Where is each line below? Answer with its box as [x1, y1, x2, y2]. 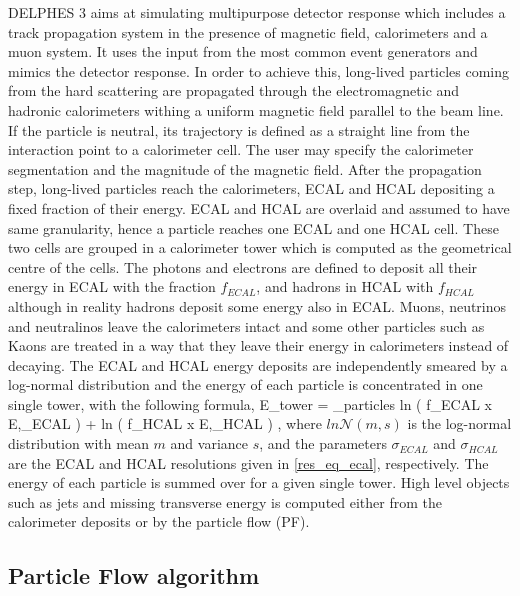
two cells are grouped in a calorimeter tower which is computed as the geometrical [8, 237, 512, 258]
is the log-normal [407, 413, 512, 434]
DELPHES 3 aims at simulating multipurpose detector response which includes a [8, 2, 506, 22]
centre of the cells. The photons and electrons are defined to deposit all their [8, 256, 478, 277]
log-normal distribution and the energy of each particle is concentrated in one [8, 374, 483, 395]
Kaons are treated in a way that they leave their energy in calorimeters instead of [8, 335, 509, 356]
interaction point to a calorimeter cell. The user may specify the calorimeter [8, 139, 474, 160]
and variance [170, 433, 248, 454]
